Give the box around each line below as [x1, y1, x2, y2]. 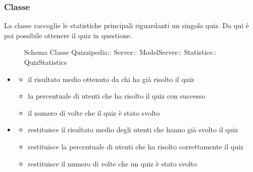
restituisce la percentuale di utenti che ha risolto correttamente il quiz [28, 141, 243, 151]
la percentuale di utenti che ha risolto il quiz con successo [28, 91, 205, 101]
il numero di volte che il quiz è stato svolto [28, 107, 160, 118]
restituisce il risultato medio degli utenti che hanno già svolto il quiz [28, 124, 238, 135]
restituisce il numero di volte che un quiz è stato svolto [28, 158, 197, 168]
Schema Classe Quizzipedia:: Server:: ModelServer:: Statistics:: [24, 47, 216, 57]
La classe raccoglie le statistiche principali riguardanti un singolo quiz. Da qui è [4, 20, 249, 31]
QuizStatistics [24, 57, 67, 67]
